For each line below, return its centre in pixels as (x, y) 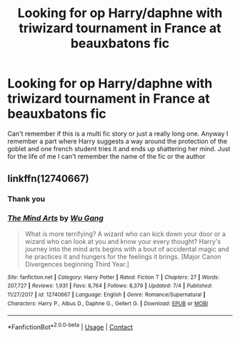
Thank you (26, 199)
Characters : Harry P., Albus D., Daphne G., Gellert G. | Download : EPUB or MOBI (108, 303)
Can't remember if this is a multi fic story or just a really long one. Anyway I (118, 133)
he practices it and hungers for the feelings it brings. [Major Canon (123, 256)
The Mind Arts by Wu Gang (55, 218)
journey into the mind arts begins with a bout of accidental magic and (127, 249)
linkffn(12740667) (48, 179)
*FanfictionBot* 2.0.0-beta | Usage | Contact (70, 326)
